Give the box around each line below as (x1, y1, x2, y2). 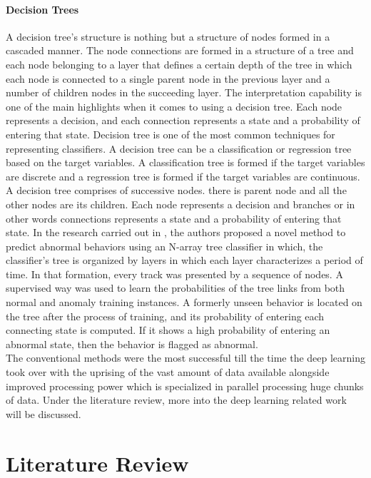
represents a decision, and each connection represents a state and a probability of (6, 113, 360, 128)
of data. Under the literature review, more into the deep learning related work (6, 392, 347, 407)
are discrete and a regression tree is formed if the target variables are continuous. (6, 168, 360, 183)
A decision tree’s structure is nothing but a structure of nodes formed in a (6, 29, 330, 44)
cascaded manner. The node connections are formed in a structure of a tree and (6, 43, 354, 58)
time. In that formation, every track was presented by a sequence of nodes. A (6, 266, 343, 281)
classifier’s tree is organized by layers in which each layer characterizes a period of (6, 253, 363, 268)
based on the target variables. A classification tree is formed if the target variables (6, 155, 365, 170)
